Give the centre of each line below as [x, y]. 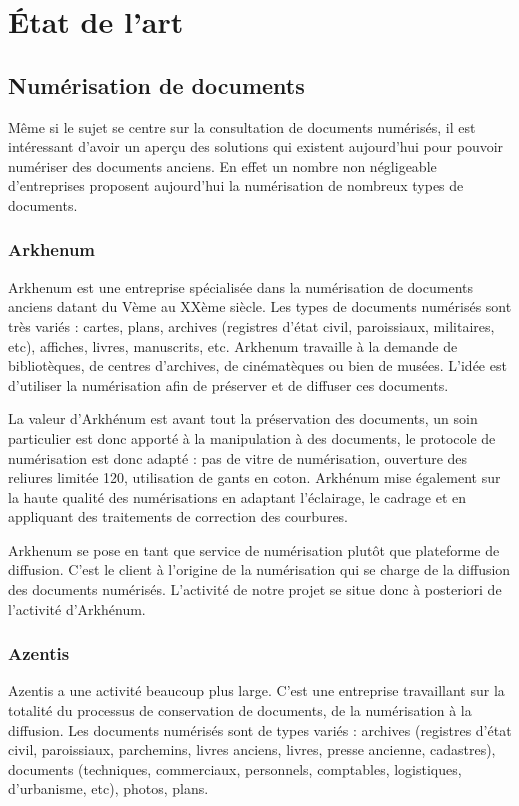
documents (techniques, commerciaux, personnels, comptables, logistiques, [235, 768]
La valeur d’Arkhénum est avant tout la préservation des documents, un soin [243, 418]
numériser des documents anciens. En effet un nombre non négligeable [222, 165]
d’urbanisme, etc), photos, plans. [108, 788]
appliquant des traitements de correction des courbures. [178, 516]
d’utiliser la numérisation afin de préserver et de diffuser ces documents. [228, 384]
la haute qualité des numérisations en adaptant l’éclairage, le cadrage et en [237, 496]
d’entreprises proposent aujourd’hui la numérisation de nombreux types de [236, 185]
